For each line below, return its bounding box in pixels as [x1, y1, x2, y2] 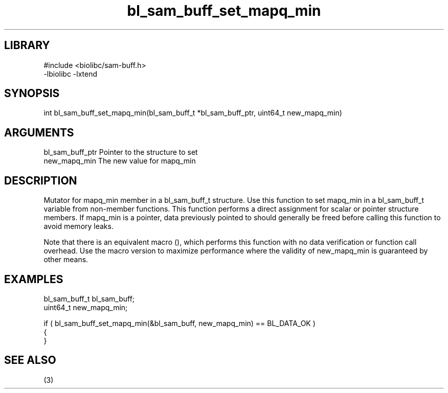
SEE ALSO [4, 354, 56, 367]
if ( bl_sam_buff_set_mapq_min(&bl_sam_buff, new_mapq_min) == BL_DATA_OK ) [43, 318, 316, 328]
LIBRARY [4, 39, 50, 52]
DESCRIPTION [4, 174, 77, 187]
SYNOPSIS [4, 87, 60, 100]
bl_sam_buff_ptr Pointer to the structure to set [43, 148, 198, 157]
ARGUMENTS [4, 126, 74, 139]
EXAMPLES [4, 272, 63, 286]
